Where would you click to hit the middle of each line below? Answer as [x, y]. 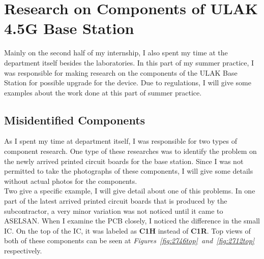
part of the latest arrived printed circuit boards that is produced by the [116, 201]
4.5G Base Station [69, 28]
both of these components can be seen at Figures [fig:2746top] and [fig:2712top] [129, 240]
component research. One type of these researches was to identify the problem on [130, 151]
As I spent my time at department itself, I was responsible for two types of [121, 141]
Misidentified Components [75, 120]
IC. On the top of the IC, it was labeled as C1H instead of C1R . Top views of [127, 230]
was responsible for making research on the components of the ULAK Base [121, 72]
